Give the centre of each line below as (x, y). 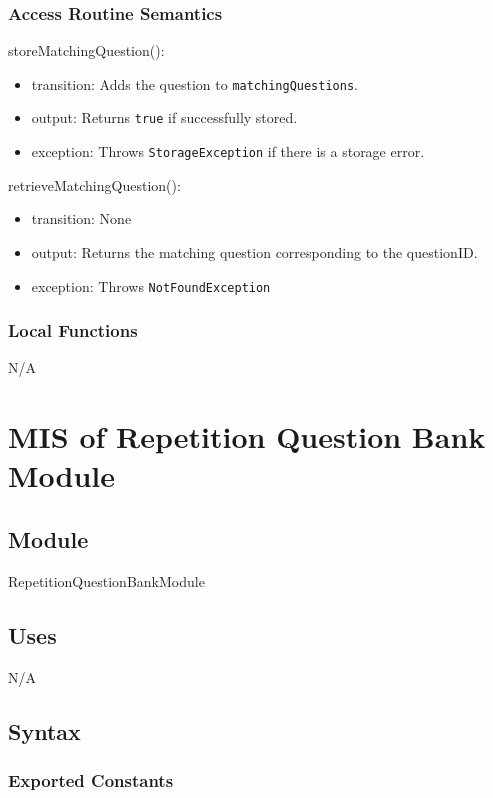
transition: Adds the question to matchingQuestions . (194, 83)
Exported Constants (91, 779)
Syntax (44, 730)
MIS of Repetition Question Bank (247, 436)
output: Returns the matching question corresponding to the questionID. (254, 251)
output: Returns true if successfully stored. (164, 117)
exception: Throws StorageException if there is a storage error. (228, 151)
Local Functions (73, 330)
